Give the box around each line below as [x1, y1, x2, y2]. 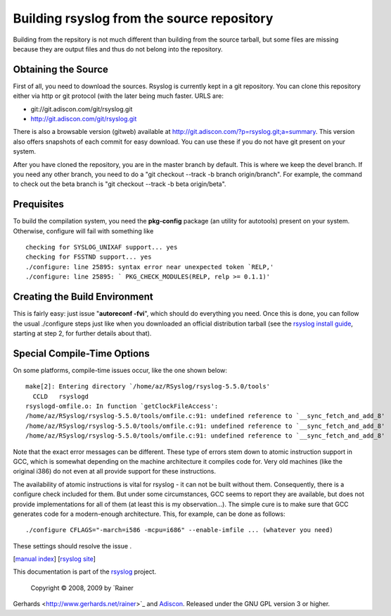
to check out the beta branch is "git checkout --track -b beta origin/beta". [13, 180, 226, 188]
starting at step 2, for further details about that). [13, 328, 152, 338]
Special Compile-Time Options [13, 347, 150, 359]
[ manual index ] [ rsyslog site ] [13, 555, 96, 563]
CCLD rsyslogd [32, 392, 89, 400]
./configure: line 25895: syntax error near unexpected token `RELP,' [25, 263, 274, 271]
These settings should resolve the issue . [13, 541, 132, 550]
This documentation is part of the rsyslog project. [13, 567, 157, 576]
